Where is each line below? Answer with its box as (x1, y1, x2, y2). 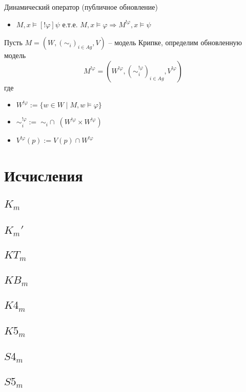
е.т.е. (62, 18, 78, 29)
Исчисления (4, 164, 83, 185)
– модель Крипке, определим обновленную (108, 37, 242, 48)
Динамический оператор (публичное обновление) (4, 2, 158, 12)
